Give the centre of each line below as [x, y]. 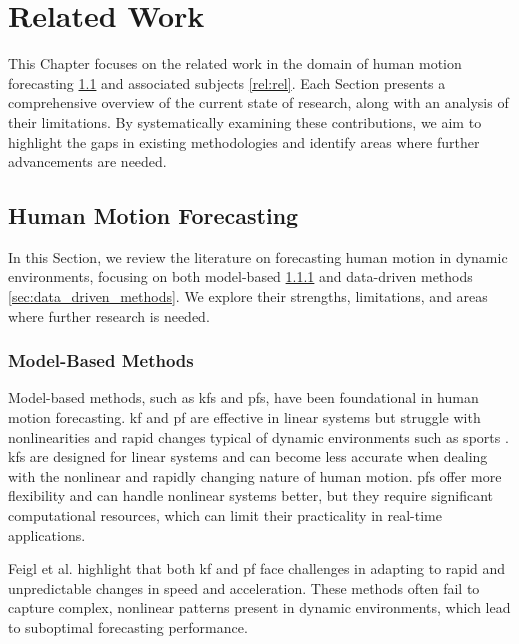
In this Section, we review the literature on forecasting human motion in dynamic [258, 256]
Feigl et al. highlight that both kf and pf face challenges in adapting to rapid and [257, 568]
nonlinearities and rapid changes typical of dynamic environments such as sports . [258, 436]
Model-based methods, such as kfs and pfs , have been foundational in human [243, 397]
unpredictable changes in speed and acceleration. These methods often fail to [244, 587]
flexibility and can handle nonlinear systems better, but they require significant [251, 495]
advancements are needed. [87, 161]
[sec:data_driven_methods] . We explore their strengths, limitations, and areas [248, 296]
